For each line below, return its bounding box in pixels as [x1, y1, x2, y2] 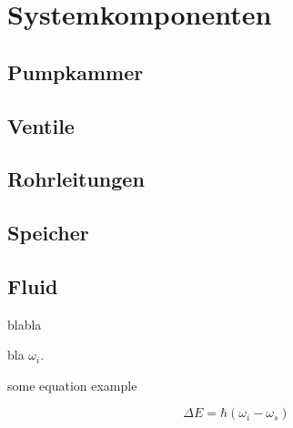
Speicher [7, 219, 89, 247]
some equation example [7, 375, 137, 394]
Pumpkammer [7, 57, 144, 86]
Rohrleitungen [7, 165, 145, 193]
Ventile [7, 111, 75, 139]
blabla [7, 314, 42, 333]
